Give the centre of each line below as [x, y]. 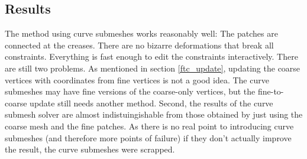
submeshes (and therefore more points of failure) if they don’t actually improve [148, 137]
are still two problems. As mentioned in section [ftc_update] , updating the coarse [153, 68]
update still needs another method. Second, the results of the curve [151, 103]
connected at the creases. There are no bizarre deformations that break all [139, 45]
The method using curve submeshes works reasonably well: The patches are [141, 33]
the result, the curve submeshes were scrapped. [90, 149]
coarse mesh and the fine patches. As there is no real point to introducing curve [149, 126]
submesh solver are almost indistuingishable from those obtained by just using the [154, 114]
